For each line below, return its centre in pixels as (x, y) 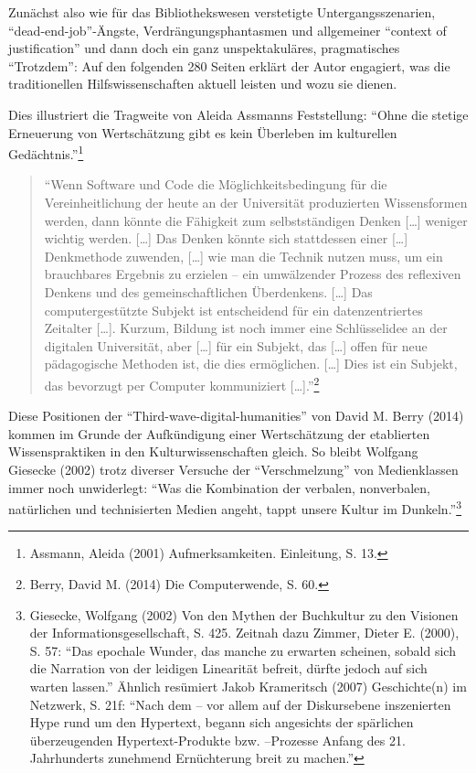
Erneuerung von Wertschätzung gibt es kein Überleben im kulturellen (203, 132)
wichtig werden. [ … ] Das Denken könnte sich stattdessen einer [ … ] (226, 238)
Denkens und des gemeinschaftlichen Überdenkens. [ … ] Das (208, 291)
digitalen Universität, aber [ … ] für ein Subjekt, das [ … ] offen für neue (236, 345)
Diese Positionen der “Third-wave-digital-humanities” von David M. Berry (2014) (236, 416)
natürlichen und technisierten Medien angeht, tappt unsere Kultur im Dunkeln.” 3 (235, 507)
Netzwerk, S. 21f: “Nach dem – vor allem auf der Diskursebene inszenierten (240, 704)
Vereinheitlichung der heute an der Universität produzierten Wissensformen (256, 202)
